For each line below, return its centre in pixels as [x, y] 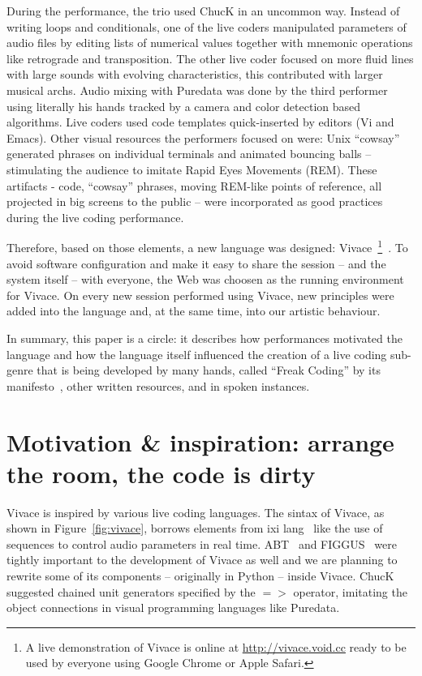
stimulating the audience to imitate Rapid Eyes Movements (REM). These [192, 169]
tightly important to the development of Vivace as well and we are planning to [202, 560]
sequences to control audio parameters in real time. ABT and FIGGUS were [202, 543]
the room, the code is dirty [161, 473]
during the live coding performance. [95, 217]
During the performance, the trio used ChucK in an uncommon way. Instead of [203, 11]
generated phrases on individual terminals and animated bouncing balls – [189, 154]
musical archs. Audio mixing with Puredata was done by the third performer [197, 90]
